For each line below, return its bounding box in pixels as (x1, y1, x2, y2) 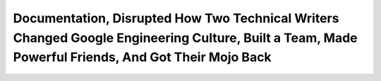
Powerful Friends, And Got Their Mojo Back (13, 50, 272, 66)
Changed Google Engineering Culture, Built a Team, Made (13, 30, 358, 45)
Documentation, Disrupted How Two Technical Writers (13, 10, 339, 26)
